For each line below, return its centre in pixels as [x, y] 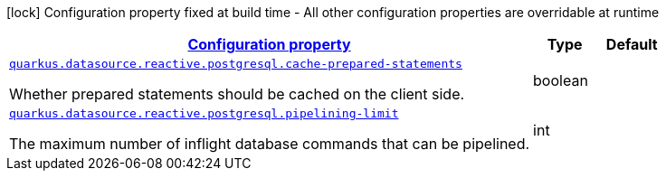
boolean [561, 80]
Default [632, 44]
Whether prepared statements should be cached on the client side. [237, 94]
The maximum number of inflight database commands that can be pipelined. [270, 144]
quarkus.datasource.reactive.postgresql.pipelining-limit [204, 113]
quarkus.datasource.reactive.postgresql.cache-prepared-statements [236, 64]
